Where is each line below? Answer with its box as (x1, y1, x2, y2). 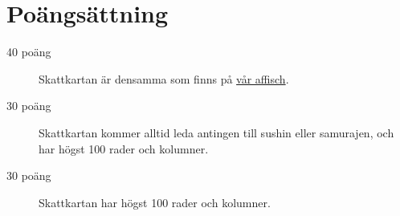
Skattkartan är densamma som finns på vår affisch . (39, 70, 289, 87)
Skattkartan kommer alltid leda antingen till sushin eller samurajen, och (39, 124, 394, 141)
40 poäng (6, 43, 51, 60)
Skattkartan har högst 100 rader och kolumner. (39, 194, 271, 210)
